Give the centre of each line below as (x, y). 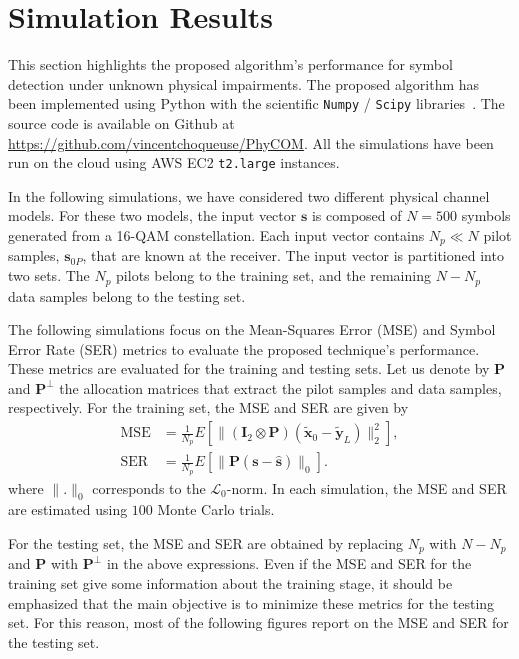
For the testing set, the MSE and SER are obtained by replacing (206, 542)
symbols (486, 215)
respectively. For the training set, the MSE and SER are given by (208, 407)
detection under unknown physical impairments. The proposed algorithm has (244, 83)
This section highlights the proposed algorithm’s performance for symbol (230, 64)
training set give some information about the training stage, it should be (230, 583)
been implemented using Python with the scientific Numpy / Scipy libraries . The (256, 103)
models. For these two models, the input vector (152, 215)
